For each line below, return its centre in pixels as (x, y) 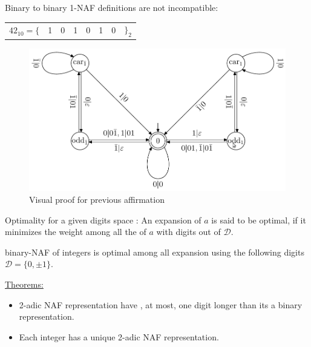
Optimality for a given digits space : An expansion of (103, 220)
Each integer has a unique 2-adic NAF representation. (119, 336)
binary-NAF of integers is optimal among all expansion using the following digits (155, 252)
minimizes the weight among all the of (76, 232)
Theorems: (24, 284)
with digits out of (188, 232)
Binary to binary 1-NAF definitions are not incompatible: (112, 7)
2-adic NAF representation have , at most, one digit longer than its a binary (161, 304)
